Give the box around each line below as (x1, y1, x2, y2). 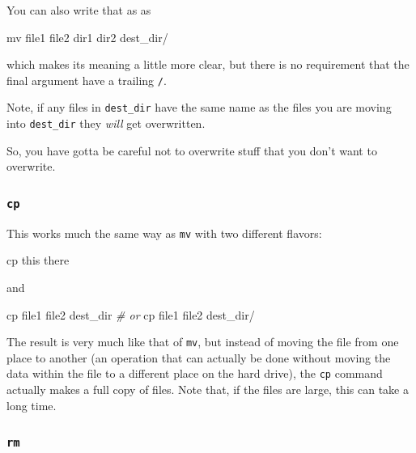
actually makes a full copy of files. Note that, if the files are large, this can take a (6, 381, 409, 398)
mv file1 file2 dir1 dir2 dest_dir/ (6, 28, 168, 45)
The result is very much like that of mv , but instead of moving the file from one (6, 333, 399, 350)
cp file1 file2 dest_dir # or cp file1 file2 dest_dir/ (6, 306, 255, 323)
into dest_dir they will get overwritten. (6, 115, 206, 132)
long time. (6, 396, 57, 413)
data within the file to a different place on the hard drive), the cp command (6, 365, 383, 382)
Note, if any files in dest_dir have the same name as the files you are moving (6, 99, 392, 116)
